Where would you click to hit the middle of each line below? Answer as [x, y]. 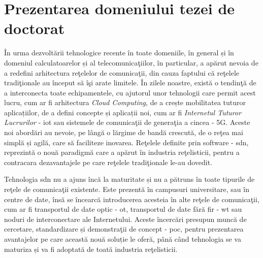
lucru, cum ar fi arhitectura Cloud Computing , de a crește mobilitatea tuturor [125, 102]
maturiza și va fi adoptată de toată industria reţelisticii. [91, 249]
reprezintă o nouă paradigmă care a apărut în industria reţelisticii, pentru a [122, 152]
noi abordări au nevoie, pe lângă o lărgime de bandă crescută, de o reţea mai [124, 132]
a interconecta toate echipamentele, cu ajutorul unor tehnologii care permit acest [130, 92]
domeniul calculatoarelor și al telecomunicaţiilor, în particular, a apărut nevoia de [131, 62]
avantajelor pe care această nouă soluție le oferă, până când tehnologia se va [123, 239]
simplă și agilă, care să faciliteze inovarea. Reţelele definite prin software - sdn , [126, 142]
